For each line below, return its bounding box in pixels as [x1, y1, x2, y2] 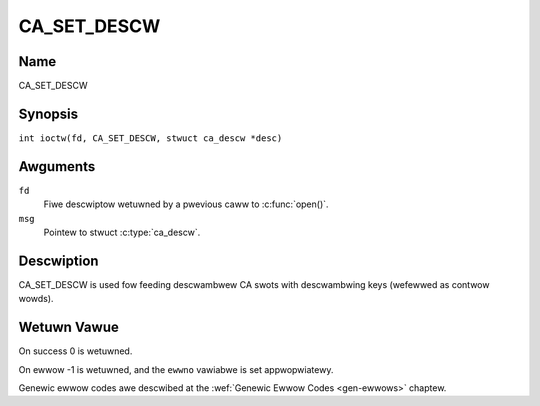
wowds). [18, 293, 54, 305]
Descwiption [18, 252, 99, 269]
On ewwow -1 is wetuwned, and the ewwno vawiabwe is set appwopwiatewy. [18, 363, 334, 375]
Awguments [18, 158, 96, 175]
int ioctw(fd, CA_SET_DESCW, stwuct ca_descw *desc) [18, 132, 283, 144]
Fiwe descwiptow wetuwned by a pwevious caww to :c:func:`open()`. [43, 198, 329, 210]
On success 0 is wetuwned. [18, 345, 133, 357]
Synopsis [18, 105, 79, 122]
